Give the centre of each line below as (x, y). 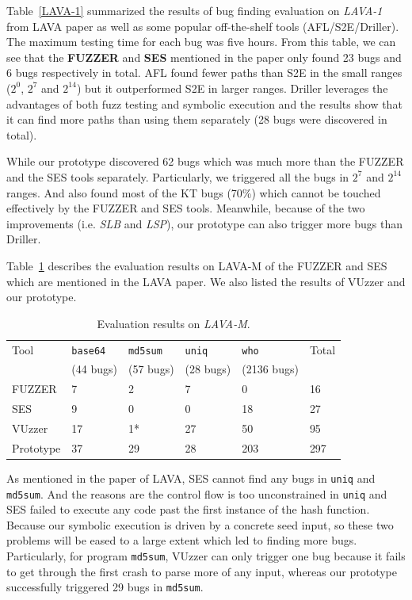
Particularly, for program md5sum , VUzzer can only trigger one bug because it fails (206, 556)
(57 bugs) (151, 369)
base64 (89, 351)
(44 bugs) (94, 369)
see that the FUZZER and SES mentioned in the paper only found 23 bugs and (204, 57)
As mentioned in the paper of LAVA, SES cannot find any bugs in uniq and (191, 478)
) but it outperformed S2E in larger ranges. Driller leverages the (232, 88)
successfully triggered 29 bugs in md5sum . (105, 587)
